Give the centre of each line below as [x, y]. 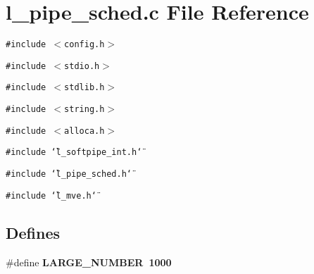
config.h [84, 45]
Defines [33, 232]
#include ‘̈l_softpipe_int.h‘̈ [74, 152]
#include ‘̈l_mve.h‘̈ [51, 195]
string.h [84, 110]
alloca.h [84, 131]
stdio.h [82, 66]
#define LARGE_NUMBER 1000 [89, 262]
